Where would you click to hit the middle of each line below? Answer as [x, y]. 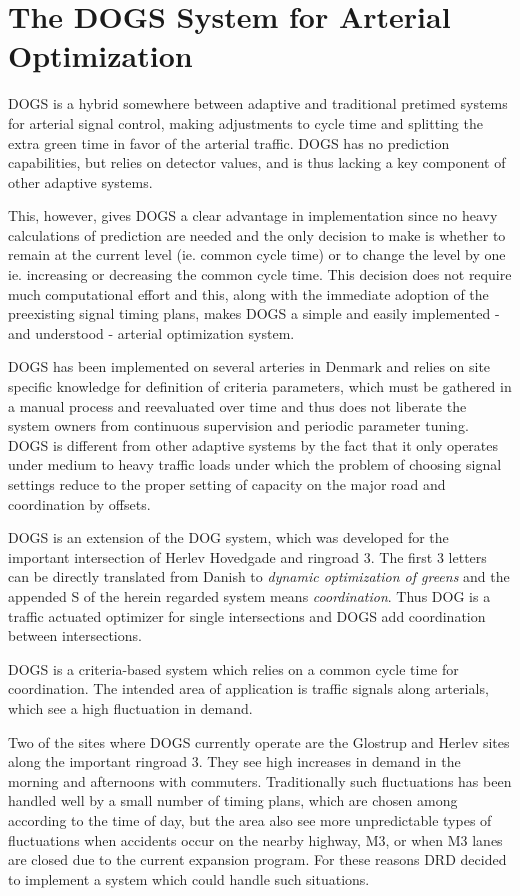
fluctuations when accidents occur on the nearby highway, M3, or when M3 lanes [255, 839]
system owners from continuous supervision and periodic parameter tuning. [238, 425]
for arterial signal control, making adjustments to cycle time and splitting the [245, 122]
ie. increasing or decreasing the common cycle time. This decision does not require [260, 274]
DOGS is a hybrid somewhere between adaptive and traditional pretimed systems [258, 103]
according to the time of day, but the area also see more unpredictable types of [250, 819]
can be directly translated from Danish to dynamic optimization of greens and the [259, 576]
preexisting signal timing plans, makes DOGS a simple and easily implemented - [254, 313]
